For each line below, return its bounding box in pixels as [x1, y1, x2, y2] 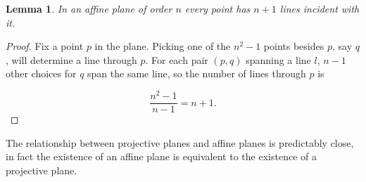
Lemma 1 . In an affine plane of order [6, 1, 172, 15]
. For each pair [145, 52, 208, 67]
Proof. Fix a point [6, 39, 84, 53]
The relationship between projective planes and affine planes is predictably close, [6, 135, 354, 150]
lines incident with [279, 1, 360, 15]
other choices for [6, 66, 77, 81]
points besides [263, 39, 324, 53]
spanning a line [246, 52, 311, 67]
